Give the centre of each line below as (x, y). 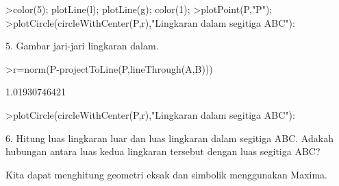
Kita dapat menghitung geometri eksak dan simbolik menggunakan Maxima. (167, 174)
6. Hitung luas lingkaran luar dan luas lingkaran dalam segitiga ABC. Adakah (169, 138)
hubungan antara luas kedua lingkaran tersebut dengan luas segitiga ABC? (163, 151)
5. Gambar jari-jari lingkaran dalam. (82, 46)
